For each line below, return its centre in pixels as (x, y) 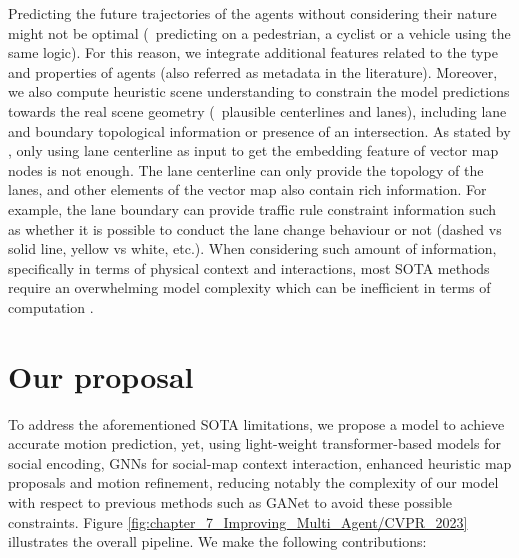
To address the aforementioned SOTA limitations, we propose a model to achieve (256, 423)
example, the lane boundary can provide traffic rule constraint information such (252, 208)
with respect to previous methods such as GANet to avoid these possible (230, 502)
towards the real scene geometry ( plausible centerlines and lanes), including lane (257, 110)
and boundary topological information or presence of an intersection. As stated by (259, 130)
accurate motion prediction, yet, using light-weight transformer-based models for (254, 443)
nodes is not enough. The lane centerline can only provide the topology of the (246, 169)
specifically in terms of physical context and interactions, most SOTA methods (249, 267)
